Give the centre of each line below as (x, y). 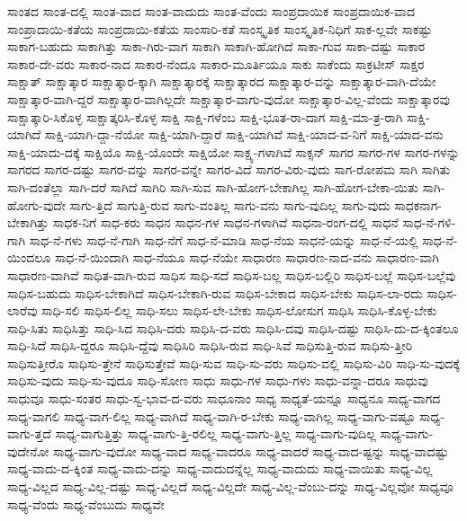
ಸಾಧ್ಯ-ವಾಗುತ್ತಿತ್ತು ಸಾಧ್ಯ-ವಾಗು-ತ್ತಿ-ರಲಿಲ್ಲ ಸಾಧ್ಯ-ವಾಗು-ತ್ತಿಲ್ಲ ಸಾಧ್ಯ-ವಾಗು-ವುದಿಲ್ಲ (216, 433)
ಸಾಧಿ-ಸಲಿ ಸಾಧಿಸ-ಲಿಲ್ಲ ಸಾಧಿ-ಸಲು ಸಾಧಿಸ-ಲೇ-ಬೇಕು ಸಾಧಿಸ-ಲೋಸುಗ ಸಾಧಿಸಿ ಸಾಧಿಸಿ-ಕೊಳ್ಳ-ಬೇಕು (239, 310)
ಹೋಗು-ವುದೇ (36, 204)
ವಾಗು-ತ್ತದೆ (29, 433)
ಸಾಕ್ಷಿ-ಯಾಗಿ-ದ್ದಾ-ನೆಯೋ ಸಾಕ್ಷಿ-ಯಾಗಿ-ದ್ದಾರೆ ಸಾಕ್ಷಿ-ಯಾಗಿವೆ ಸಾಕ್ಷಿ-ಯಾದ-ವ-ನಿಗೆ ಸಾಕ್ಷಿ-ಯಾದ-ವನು (244, 134)
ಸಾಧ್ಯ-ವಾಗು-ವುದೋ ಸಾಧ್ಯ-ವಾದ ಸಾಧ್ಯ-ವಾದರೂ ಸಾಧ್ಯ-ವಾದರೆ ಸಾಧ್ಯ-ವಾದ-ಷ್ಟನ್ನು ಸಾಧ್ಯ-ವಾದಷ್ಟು (251, 450)
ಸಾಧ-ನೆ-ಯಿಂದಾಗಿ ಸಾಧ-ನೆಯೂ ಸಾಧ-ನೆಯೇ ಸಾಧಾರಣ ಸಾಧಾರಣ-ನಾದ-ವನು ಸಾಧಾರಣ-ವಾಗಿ (247, 257)
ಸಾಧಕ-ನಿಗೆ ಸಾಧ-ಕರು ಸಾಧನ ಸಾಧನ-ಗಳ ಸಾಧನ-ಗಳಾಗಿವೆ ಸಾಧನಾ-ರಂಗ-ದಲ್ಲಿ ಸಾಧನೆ (225, 222)
